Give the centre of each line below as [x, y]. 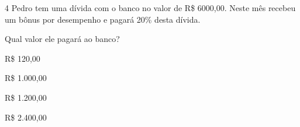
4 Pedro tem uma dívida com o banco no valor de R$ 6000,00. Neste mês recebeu [150, 8]
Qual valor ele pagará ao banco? [62, 39]
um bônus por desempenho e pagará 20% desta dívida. [103, 19]
